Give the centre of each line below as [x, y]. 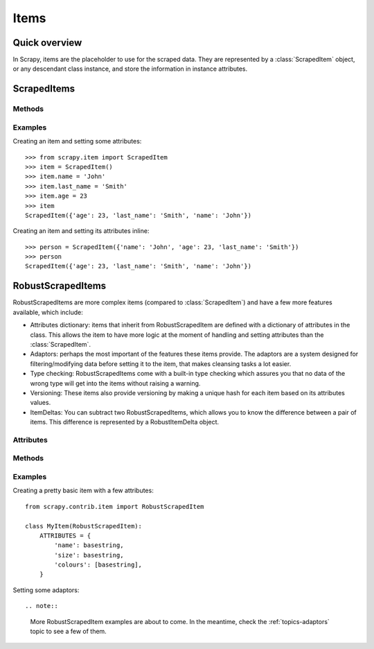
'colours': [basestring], [98, 565]
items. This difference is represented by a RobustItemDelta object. [125, 422]
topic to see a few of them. [68, 632]
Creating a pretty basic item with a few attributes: [83, 491]
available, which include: [48, 312]
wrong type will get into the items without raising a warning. [115, 383]
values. [41, 403]
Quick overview [47, 43]
